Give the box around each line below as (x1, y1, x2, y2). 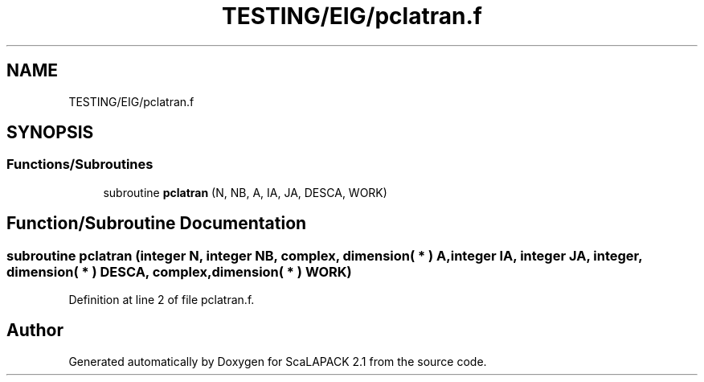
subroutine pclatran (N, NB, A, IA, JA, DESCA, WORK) (103, 185, 387, 199)
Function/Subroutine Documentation (6, 213, 307, 234)
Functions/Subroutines (6, 156, 153, 173)
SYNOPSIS (6, 122, 94, 143)
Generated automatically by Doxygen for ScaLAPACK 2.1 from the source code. (68, 354, 487, 368)
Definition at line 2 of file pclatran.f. (68, 293, 255, 307)
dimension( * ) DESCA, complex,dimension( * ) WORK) (6, 263, 352, 280)
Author (6, 320, 63, 341)
